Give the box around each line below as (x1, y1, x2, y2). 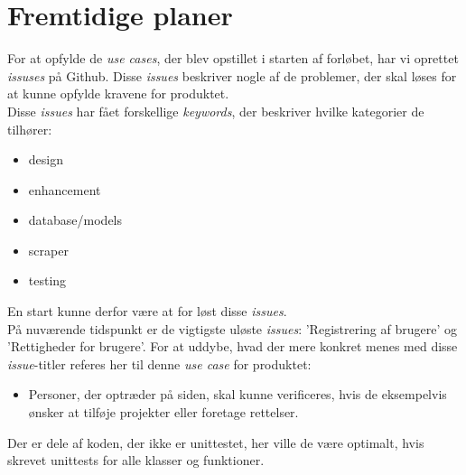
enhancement (28, 180, 101, 199)
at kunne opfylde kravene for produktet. (7, 84, 229, 103)
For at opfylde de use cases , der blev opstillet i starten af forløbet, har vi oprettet (7, 49, 459, 68)
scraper (28, 240, 69, 259)
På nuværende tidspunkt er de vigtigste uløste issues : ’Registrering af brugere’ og (7, 319, 457, 338)
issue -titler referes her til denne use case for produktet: (7, 354, 312, 373)
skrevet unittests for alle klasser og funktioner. (7, 451, 265, 470)
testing (28, 271, 67, 290)
